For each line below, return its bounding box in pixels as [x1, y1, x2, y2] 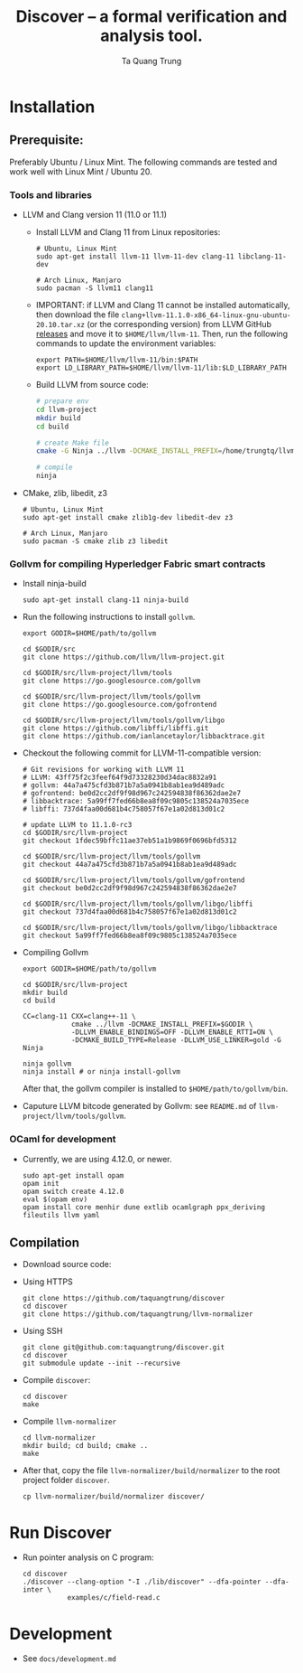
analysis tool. [100, 25, 203, 46]
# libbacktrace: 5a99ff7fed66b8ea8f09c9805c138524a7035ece [22, 797, 250, 806]
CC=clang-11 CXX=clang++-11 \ [22, 1012, 137, 1021]
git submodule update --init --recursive [22, 1358, 180, 1368]
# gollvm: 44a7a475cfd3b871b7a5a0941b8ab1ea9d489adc [22, 781, 225, 790]
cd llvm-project [35, 405, 97, 414]
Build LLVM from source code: [35, 380, 149, 390]
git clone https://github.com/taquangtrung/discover [22, 1294, 225, 1303]
